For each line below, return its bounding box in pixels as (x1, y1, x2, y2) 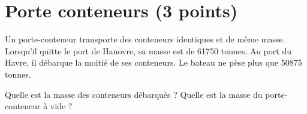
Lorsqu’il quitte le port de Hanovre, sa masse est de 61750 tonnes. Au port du (5, 44, 291, 57)
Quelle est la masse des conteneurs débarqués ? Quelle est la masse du (5, 88, 263, 100)
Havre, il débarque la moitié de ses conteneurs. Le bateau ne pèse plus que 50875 (5, 56, 302, 69)
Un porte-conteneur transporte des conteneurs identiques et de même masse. (5, 33, 285, 45)
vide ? (50, 100, 73, 112)
